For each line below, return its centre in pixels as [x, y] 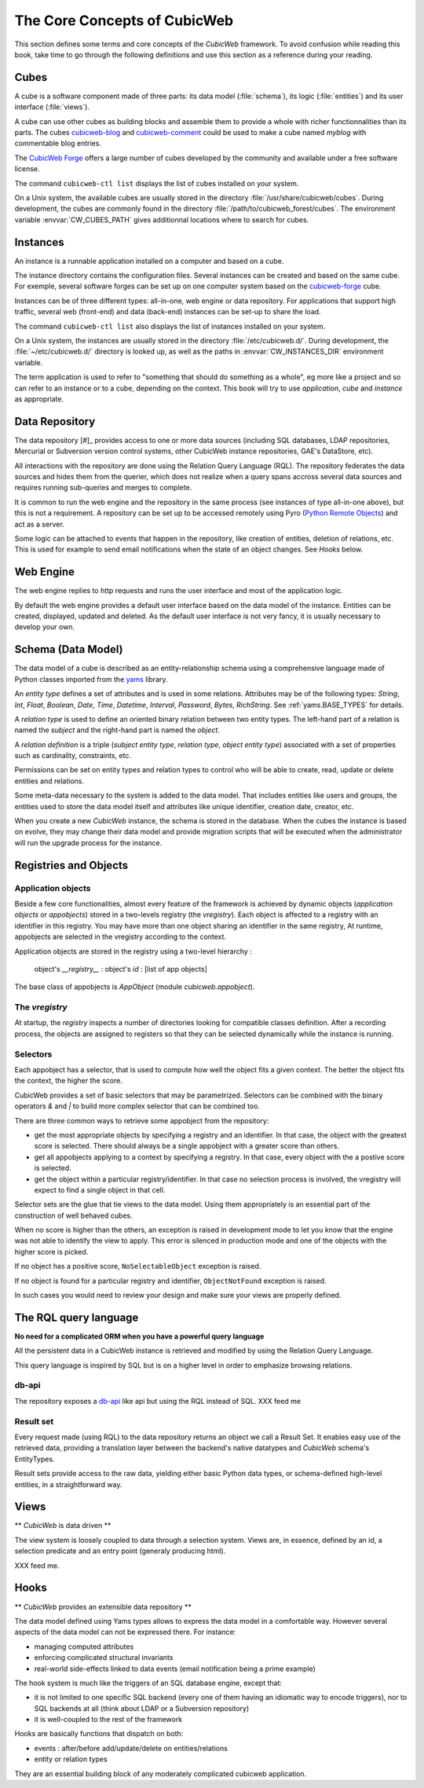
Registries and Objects [71, 865]
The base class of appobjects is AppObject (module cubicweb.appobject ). [135, 987]
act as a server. [39, 524]
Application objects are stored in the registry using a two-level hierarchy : [133, 951]
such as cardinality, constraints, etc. [73, 756]
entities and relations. [49, 781]
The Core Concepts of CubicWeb [124, 20]
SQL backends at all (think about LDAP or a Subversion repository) [142, 1708]
